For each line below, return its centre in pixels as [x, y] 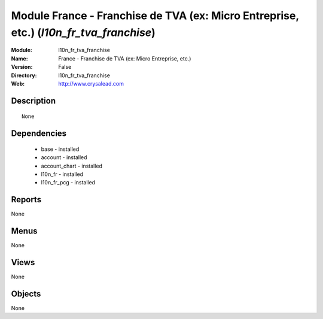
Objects [26, 294]
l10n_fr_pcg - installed [68, 183]
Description [33, 101]
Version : [22, 67]
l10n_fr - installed [62, 174]
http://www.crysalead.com [91, 83]
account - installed [64, 157]
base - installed [60, 149]
